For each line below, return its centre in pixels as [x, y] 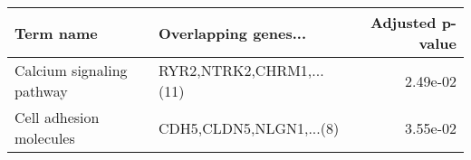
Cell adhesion [57, 117]
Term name [56, 33]
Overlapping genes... [232, 33]
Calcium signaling [71, 70]
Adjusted [403, 22]
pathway [41, 91]
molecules [45, 138]
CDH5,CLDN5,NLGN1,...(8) [249, 127]
